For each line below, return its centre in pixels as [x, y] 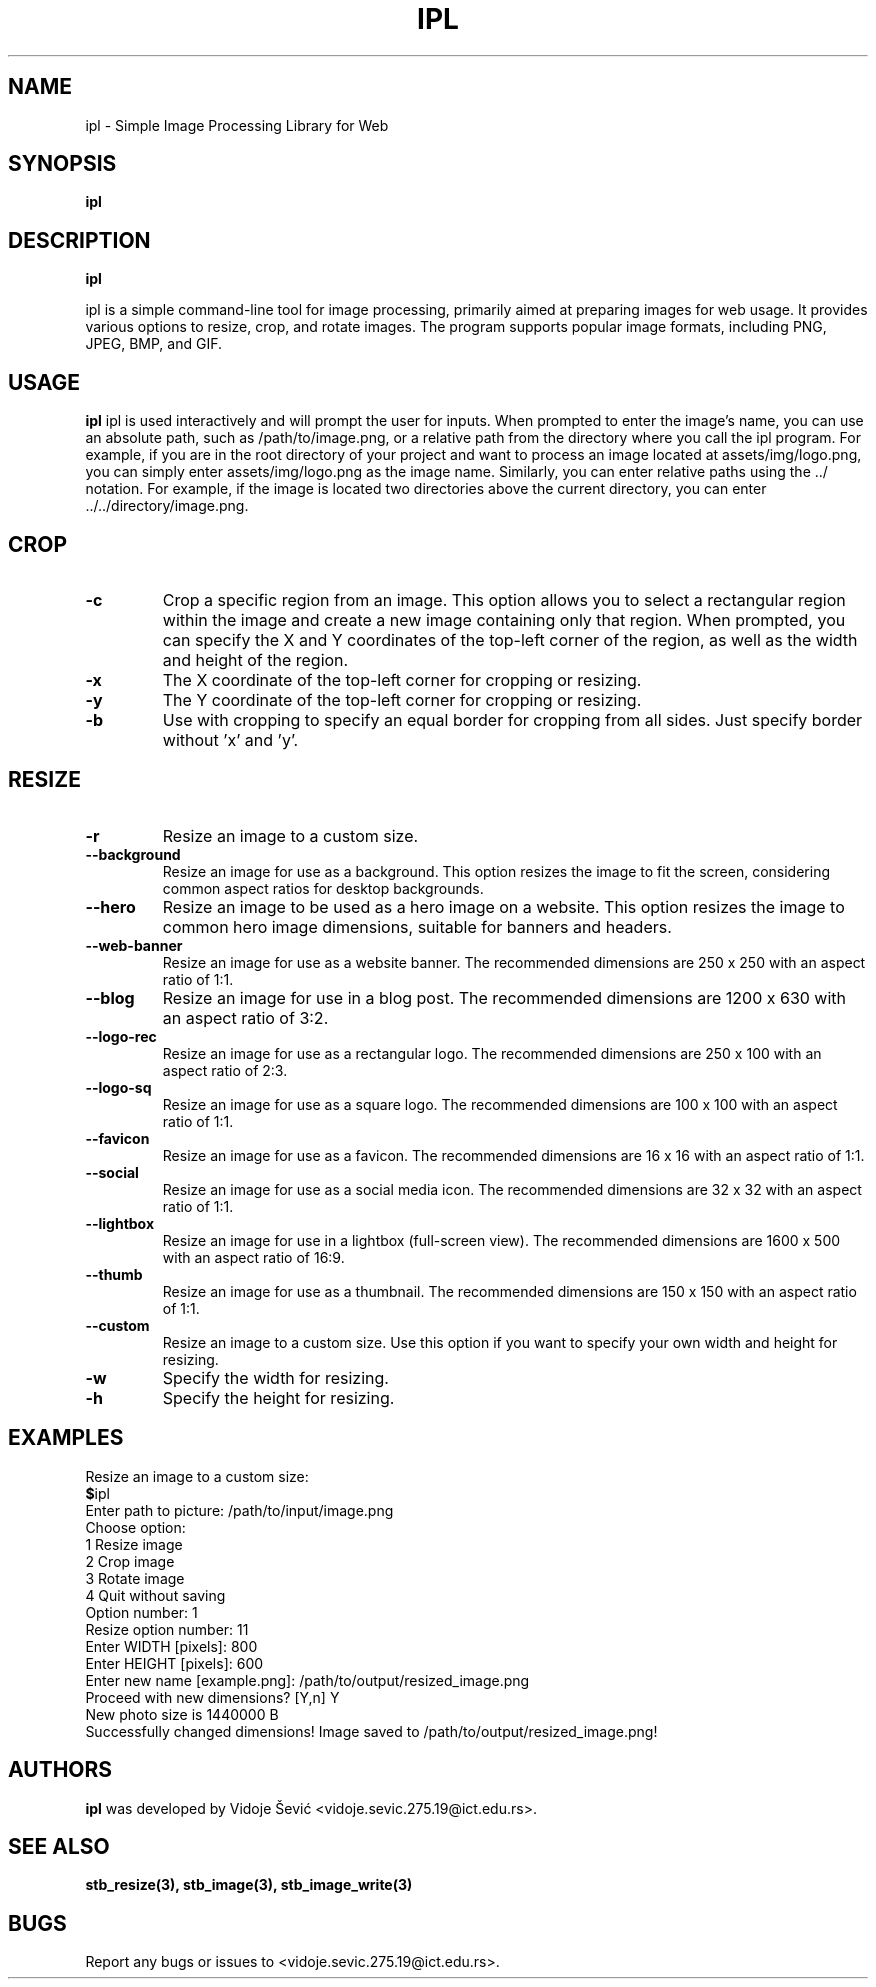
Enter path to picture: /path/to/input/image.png [239, 1510]
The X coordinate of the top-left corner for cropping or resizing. [402, 679]
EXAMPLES [66, 1438]
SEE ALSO [59, 1846]
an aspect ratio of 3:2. [245, 1017]
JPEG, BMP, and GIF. [153, 344]
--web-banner [134, 945]
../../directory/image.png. [167, 506]
